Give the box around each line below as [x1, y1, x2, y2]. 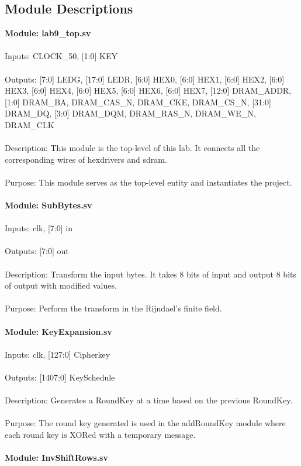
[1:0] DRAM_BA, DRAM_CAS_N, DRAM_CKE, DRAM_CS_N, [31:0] [5, 95, 271, 108]
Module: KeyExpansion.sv [5, 325, 112, 337]
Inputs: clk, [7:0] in [5, 222, 72, 234]
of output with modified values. [5, 279, 117, 292]
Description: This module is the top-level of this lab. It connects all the [5, 142, 260, 154]
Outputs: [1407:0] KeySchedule [5, 371, 115, 383]
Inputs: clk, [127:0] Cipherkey [5, 348, 110, 360]
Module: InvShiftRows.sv [5, 451, 108, 464]
